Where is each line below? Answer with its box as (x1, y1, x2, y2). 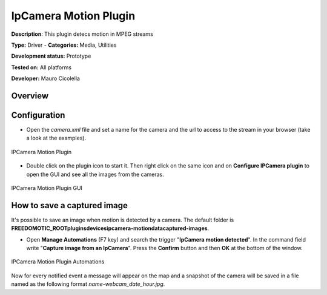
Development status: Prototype (11, 52, 91, 60)
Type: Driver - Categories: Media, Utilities (11, 41, 117, 49)
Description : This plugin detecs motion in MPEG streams (11, 30, 154, 38)
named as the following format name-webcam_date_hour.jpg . (11, 280, 165, 288)
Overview (11, 90, 49, 101)
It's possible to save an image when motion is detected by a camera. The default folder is (11, 216, 234, 223)
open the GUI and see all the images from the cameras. (26, 171, 165, 178)
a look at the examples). (26, 134, 87, 142)
